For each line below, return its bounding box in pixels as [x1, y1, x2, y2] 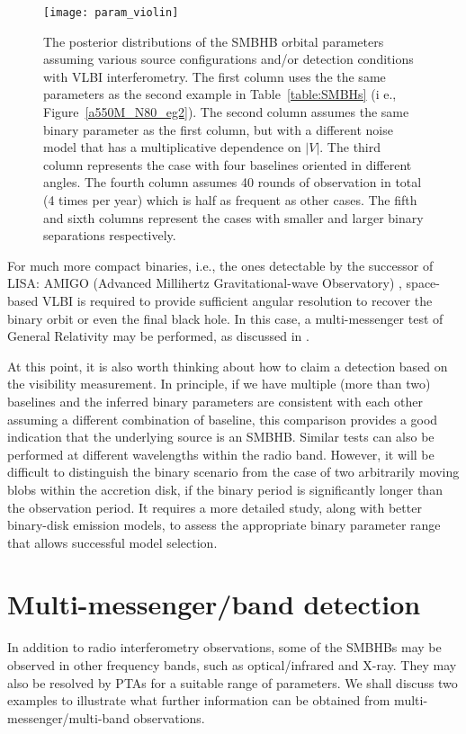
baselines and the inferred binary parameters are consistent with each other [7, 391, 423, 410]
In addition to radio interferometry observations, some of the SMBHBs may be [7, 638, 442, 657]
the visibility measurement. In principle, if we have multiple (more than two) [7, 374, 431, 393]
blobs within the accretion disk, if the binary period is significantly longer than [7, 479, 443, 498]
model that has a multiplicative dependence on [43, 138, 301, 157]
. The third [319, 138, 381, 157]
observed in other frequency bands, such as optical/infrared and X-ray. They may [7, 656, 457, 674]
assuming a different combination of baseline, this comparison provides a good [7, 409, 438, 428]
